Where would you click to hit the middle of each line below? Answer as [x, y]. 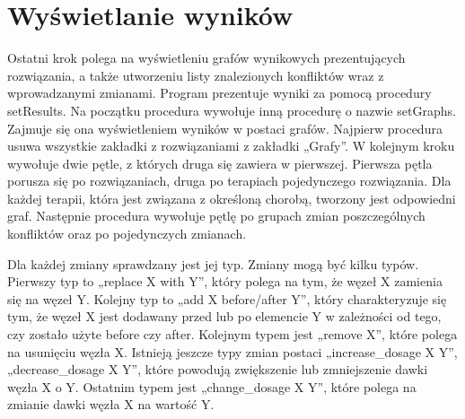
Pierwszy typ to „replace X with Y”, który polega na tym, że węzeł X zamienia [225, 281]
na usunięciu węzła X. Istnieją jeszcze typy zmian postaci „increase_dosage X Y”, [232, 351]
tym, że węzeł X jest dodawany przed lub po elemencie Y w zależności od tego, [224, 316]
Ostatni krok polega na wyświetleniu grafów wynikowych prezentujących [206, 58]
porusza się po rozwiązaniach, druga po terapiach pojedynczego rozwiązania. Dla [229, 181]
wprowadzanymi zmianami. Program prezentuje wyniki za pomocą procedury [219, 93]
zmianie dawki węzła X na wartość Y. [111, 404]
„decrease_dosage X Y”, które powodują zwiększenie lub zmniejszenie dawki [218, 369]
